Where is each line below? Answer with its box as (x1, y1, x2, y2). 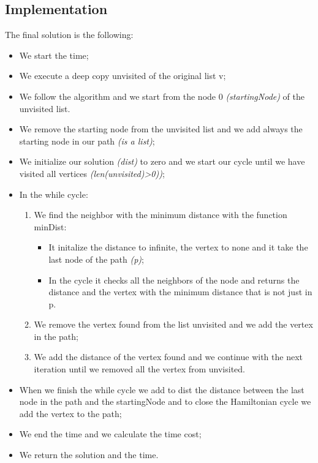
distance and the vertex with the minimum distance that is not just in (48, 285, 312, 298)
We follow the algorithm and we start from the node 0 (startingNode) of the (19, 89, 305, 102)
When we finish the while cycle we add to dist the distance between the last (19, 383, 305, 396)
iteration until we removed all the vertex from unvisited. (34, 363, 245, 375)
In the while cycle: (19, 187, 88, 200)
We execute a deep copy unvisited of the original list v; (19, 69, 226, 82)
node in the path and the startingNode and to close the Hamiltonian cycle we (19, 395, 311, 408)
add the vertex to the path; (19, 407, 122, 420)
